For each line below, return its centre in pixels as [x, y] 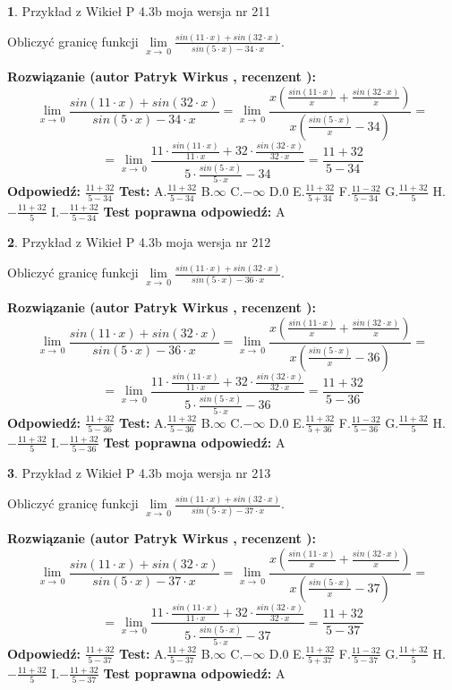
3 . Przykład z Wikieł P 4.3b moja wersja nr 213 [139, 473]
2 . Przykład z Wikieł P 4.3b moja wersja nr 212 [139, 242]
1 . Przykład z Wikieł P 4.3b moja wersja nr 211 [139, 11]
